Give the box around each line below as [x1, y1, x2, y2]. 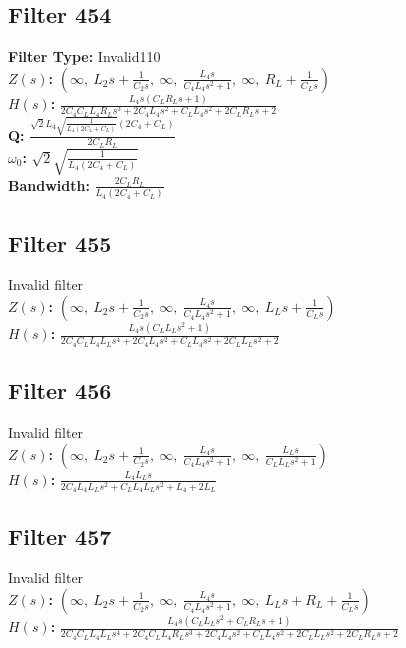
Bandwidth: [8, 174, 90, 195]
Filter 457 [8, 520, 112, 551]
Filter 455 [8, 227, 112, 258]
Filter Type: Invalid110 [8, 46, 161, 67]
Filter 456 [8, 375, 112, 406]
